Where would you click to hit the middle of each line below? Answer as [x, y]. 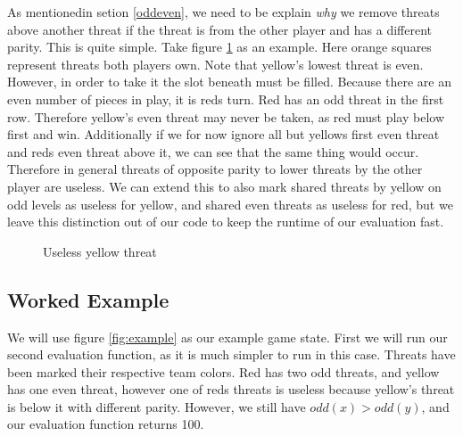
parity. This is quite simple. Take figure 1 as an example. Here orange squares [219, 47]
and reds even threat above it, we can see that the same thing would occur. [213, 151]
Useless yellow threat [100, 251]
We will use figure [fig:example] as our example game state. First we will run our [227, 337]
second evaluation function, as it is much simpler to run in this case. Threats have [231, 354]
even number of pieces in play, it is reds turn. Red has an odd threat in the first [226, 99]
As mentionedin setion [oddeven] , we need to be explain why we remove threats [223, 12]
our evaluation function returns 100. [106, 424]
